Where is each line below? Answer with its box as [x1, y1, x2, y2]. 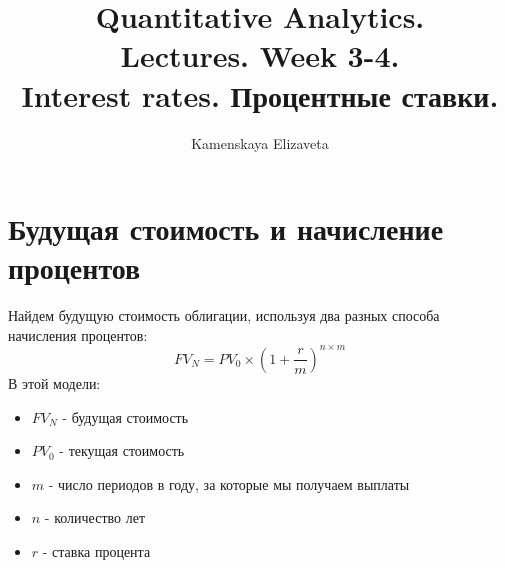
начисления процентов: [8, 324, 148, 345]
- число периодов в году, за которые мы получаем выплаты [48, 473, 410, 494]
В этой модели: [8, 372, 101, 393]
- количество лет [44, 507, 146, 528]
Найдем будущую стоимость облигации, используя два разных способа [8, 305, 440, 326]
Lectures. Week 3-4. [120, 35, 400, 76]
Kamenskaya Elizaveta [191, 132, 329, 153]
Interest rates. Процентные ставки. [21, 74, 499, 115]
